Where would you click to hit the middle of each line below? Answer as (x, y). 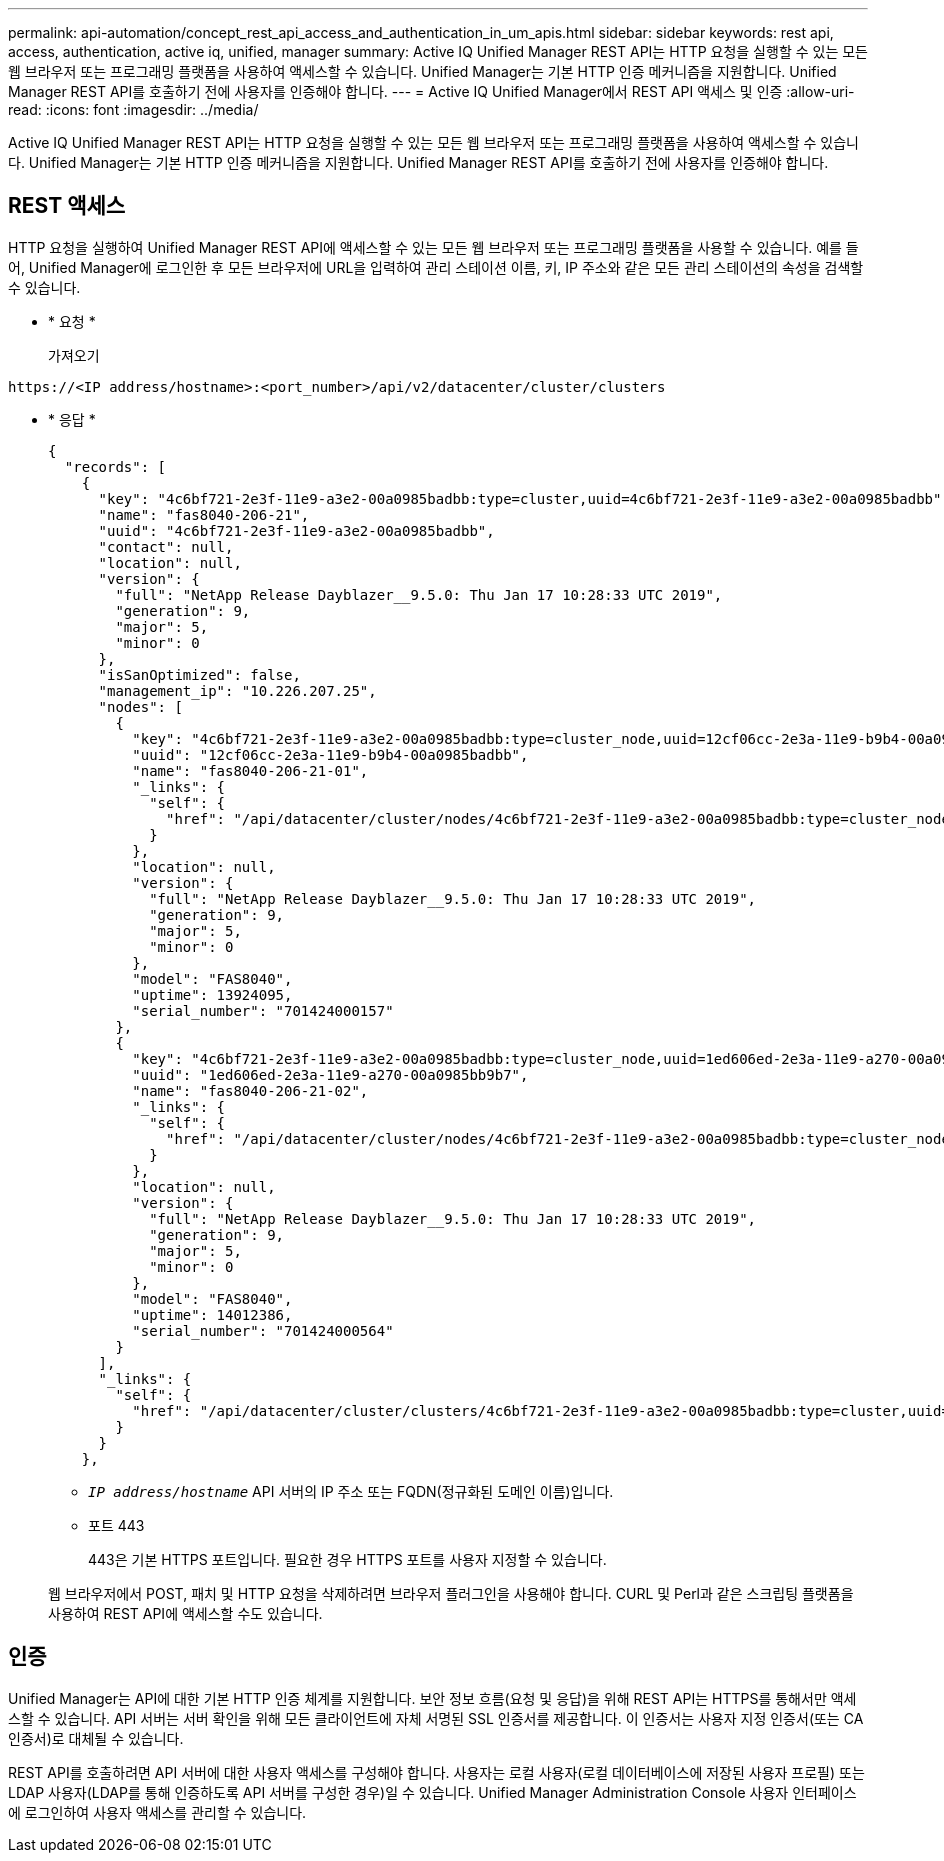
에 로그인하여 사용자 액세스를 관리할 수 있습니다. (157, 1812)
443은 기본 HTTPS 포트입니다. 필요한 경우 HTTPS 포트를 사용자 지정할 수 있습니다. (347, 1559)
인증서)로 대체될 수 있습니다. (96, 1738)
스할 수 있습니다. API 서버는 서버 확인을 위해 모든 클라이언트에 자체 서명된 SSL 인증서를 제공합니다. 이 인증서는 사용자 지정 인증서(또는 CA (436, 1718)
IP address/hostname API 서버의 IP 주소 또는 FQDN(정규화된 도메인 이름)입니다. (351, 1491)
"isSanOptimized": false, (199, 674)
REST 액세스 (67, 206)
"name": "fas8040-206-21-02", (250, 1090)
